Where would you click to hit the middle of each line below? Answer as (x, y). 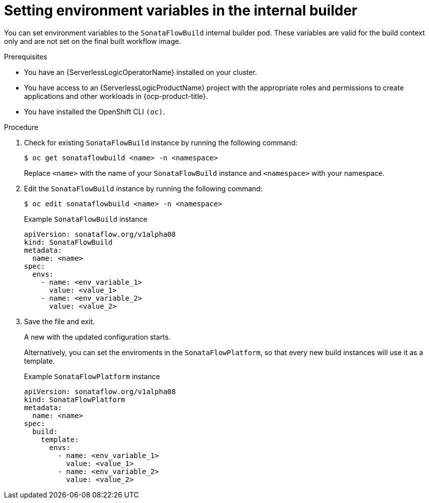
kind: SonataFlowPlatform (75, 399)
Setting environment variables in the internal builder (181, 10)
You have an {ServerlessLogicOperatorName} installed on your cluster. (140, 72)
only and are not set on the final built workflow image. (92, 41)
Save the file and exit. (59, 321)
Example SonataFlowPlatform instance (92, 376)
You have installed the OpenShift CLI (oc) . (94, 111)
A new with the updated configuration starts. (97, 337)
